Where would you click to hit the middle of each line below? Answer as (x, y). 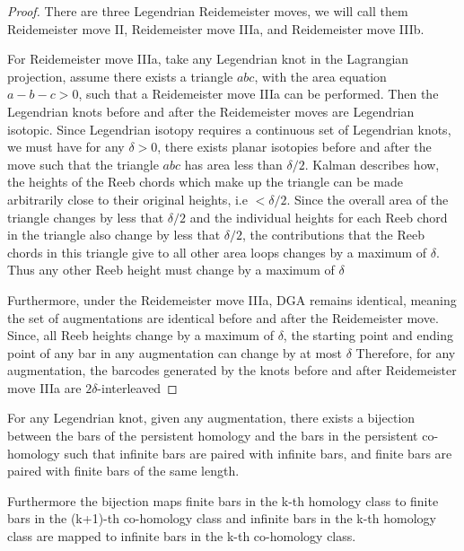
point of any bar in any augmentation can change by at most (175, 352)
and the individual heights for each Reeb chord (319, 217)
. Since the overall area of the (368, 199)
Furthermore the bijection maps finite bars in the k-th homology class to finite (223, 500)
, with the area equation (320, 76)
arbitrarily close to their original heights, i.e (127, 199)
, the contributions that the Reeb (333, 235)
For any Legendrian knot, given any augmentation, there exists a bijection (211, 418)
